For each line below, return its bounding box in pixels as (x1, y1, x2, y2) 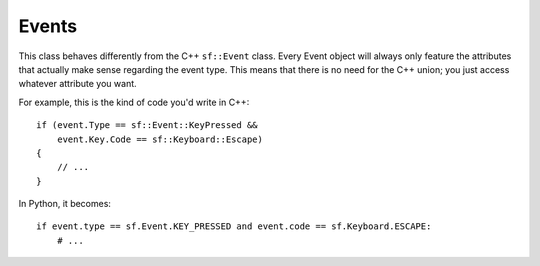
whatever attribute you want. (18, 78, 137, 90)
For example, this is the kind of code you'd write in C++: (18, 96, 250, 108)
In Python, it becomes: (18, 198, 112, 210)
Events (18, 15, 78, 37)
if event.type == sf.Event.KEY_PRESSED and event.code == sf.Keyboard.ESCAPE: (36, 221, 432, 232)
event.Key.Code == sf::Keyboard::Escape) (56, 133, 264, 145)
